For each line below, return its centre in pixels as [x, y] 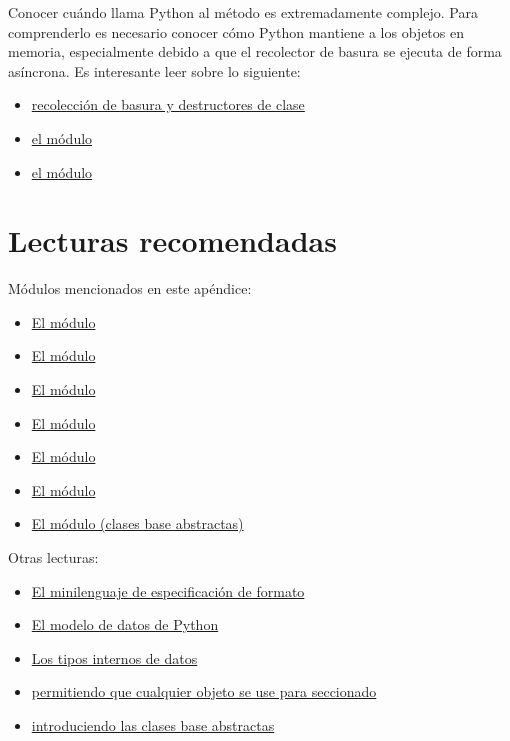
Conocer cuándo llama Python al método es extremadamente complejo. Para [243, 12]
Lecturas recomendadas [172, 240]
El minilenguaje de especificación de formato [168, 590]
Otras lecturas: [53, 557]
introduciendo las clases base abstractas [153, 725]
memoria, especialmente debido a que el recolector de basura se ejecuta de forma [255, 51]
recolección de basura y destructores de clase [168, 104]
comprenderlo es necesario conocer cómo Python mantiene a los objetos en [236, 31]
